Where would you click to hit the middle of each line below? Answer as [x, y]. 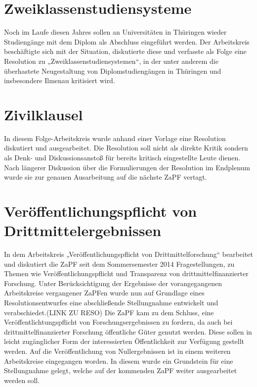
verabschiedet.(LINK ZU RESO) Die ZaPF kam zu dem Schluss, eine [109, 312]
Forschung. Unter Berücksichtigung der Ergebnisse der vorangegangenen [113, 283]
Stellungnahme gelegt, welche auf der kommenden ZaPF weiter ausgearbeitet [121, 370]
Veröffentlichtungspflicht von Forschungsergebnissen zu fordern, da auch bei [118, 322]
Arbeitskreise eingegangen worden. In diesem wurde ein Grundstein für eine [119, 361]
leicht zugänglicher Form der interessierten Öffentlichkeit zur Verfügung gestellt [124, 341]
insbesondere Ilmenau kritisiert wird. [60, 80]
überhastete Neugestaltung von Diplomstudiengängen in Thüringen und [113, 71]
